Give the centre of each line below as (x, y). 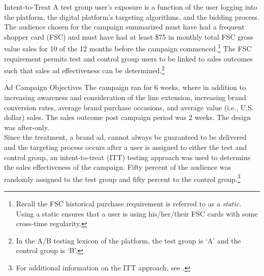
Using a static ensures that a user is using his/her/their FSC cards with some (137, 213)
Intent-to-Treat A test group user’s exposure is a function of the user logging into (131, 7)
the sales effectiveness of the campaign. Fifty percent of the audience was (118, 167)
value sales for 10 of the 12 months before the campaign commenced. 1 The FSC (128, 48)
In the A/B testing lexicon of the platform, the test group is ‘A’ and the (128, 240)
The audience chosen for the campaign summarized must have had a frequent (124, 27)
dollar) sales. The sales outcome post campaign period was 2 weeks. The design (127, 117)
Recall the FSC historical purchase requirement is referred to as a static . (129, 204)
